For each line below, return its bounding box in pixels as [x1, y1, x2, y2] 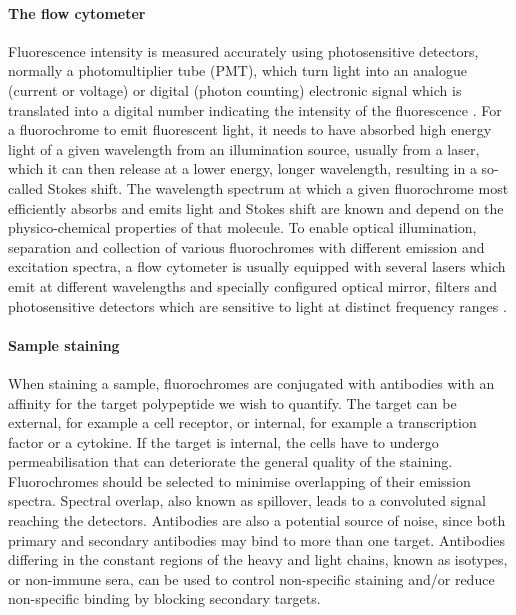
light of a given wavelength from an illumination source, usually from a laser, [8, 138, 480, 159]
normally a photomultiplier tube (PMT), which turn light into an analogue [8, 60, 467, 81]
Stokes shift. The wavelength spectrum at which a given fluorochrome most [47, 177, 509, 198]
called [8, 177, 43, 198]
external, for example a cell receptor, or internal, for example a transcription [8, 412, 477, 433]
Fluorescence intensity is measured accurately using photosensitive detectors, [8, 40, 479, 61]
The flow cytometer [8, 2, 146, 23]
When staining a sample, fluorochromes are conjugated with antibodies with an [8, 372, 495, 393]
